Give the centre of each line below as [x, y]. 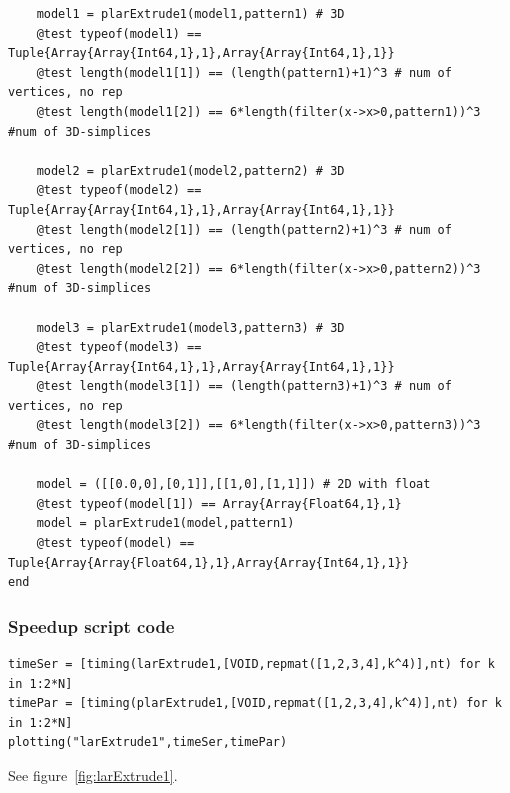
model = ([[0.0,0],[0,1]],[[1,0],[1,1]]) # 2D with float [233, 484]
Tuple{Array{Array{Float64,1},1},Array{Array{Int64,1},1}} [208, 562]
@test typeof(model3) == [119, 347]
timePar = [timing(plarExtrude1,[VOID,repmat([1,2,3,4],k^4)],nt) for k [255, 703]
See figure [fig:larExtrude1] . [93, 775]
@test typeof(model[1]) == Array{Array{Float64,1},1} [219, 503]
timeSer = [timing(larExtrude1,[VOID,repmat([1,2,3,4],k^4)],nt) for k [251, 664]
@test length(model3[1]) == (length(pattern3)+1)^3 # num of [244, 386]
